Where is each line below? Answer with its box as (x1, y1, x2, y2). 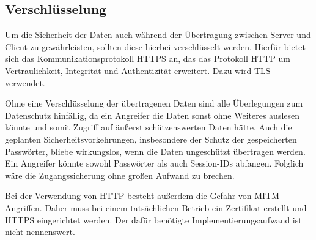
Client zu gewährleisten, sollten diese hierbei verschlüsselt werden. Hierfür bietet (5, 40, 306, 53)
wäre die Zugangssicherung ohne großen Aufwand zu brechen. (5, 168, 235, 181)
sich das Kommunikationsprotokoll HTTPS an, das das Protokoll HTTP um (5, 52, 290, 65)
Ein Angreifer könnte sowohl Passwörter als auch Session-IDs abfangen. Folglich (5, 157, 304, 170)
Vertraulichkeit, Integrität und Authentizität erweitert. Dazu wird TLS (5, 64, 271, 77)
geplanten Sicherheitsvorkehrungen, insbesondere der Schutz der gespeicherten (5, 132, 297, 145)
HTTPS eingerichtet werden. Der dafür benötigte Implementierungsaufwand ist (5, 213, 302, 226)
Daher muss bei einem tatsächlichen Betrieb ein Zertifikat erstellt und (45, 201, 307, 214)
